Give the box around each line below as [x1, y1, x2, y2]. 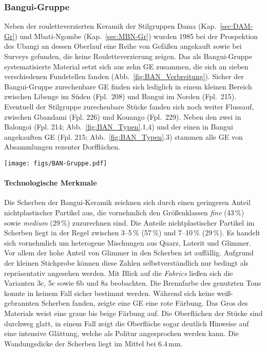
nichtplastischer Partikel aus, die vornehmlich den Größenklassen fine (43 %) [4, 207, 244, 217]
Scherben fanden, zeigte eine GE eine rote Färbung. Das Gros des [41, 298, 248, 308]
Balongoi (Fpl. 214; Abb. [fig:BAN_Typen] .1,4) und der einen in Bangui [4, 121, 233, 132]
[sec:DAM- [220, 21, 253, 31]
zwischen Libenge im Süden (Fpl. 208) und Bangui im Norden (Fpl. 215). [4, 91, 237, 102]
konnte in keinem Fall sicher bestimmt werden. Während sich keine [4, 287, 215, 298]
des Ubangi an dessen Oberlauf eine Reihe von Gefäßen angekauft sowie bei [4, 41, 242, 51]
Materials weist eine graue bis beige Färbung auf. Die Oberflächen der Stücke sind [4, 307, 263, 318]
